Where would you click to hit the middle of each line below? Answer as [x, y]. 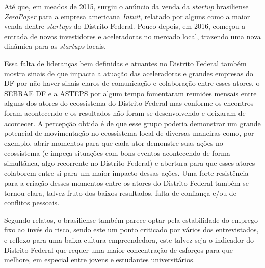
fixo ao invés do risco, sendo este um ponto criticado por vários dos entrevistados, [131, 230]
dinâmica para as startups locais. [55, 46]
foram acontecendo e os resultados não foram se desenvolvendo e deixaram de [125, 113]
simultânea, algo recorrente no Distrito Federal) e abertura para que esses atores [130, 162]
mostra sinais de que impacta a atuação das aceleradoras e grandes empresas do [129, 73]
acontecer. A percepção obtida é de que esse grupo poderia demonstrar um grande [132, 123]
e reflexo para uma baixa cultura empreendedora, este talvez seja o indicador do [129, 240]
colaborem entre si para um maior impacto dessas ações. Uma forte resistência [126, 173]
